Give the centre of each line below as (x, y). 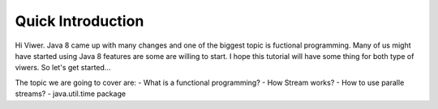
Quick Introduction (79, 21)
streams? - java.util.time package (70, 94)
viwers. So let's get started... (63, 68)
